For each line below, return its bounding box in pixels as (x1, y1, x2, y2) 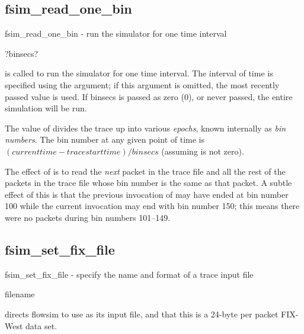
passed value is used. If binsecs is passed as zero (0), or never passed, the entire (5, 90, 293, 102)
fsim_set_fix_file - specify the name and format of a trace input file (5, 268, 254, 280)
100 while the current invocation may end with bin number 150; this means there (5, 200, 300, 212)
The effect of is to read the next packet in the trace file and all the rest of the (5, 165, 286, 177)
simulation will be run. (5, 102, 87, 114)
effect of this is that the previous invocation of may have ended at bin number (5, 188, 289, 200)
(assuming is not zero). (161, 144, 244, 157)
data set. (25, 319, 57, 332)
